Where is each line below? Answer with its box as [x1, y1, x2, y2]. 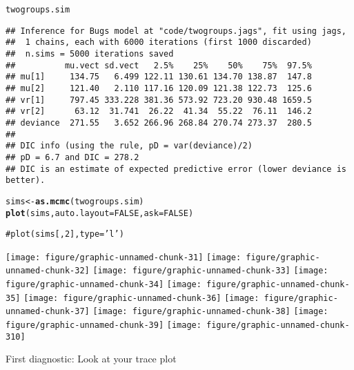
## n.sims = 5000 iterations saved [6, 48, 174, 59]
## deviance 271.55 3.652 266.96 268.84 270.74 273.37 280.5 [6, 117, 312, 128]
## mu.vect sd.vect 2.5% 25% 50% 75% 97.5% [6, 60, 312, 70]
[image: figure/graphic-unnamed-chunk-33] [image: [92, 266, 328, 276]
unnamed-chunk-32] [6, 266, 90, 276]
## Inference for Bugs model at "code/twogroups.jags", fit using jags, [6, 26, 346, 36]
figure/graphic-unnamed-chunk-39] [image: [6, 320, 201, 331]
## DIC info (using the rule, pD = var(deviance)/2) [6, 141, 253, 151]
